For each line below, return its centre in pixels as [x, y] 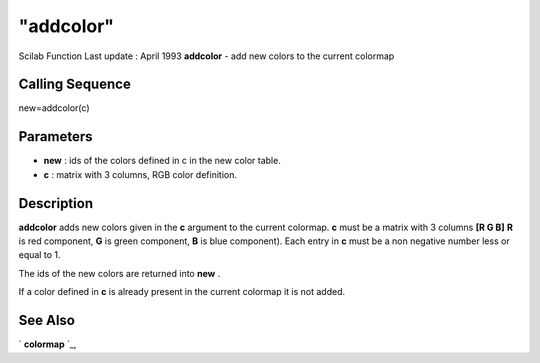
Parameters [55, 136]
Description [56, 203]
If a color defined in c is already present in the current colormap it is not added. [182, 292]
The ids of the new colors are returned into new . [119, 273]
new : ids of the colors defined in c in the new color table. [162, 161]
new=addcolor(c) [54, 108]
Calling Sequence [75, 84]
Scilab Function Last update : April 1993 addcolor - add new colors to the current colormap [206, 56]
